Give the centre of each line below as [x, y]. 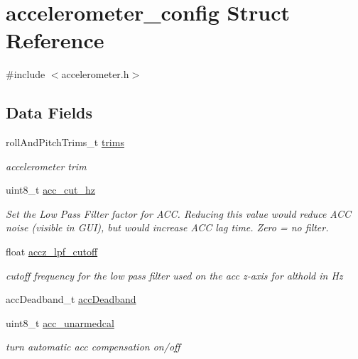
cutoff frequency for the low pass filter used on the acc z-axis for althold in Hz [174, 275]
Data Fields [49, 112]
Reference [55, 40]
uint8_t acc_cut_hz [51, 190]
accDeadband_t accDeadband [71, 299]
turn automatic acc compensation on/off [93, 347]
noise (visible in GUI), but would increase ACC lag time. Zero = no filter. [167, 227]
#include [26, 74]
